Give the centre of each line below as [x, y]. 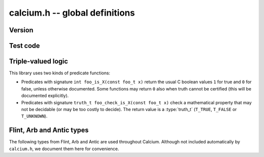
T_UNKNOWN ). [34, 116]
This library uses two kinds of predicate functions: [60, 73]
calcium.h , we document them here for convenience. [64, 149]
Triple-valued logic [39, 61]
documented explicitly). [45, 96]
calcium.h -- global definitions [72, 13]
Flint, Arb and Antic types [49, 130]
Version [21, 30]
